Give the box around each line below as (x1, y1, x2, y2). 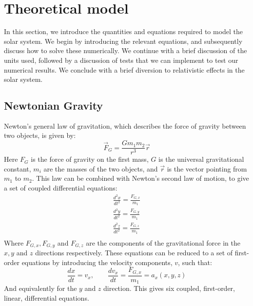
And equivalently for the (4, 283, 77, 293)
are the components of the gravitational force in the (86, 237, 240, 248)
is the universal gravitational (158, 154, 244, 164)
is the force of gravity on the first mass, (31, 154, 149, 164)
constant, (4, 163, 31, 173)
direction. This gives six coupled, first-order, (103, 283, 235, 293)
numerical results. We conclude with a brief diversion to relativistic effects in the (4, 64, 245, 75)
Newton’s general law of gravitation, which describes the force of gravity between (4, 120, 246, 131)
